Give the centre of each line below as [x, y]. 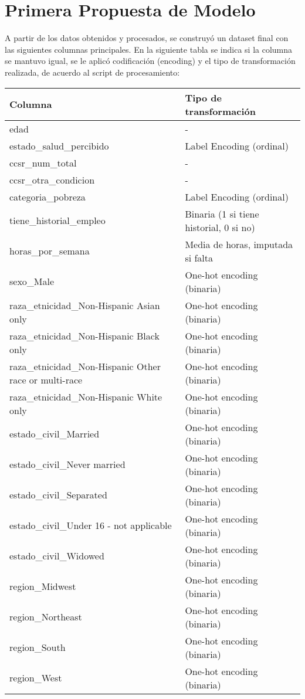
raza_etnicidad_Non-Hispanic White [86, 396]
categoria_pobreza [48, 196]
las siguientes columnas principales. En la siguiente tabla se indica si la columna [149, 49]
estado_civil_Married [55, 434]
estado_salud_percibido [59, 145]
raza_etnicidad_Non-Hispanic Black [84, 335]
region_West [36, 678]
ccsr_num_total [43, 162]
